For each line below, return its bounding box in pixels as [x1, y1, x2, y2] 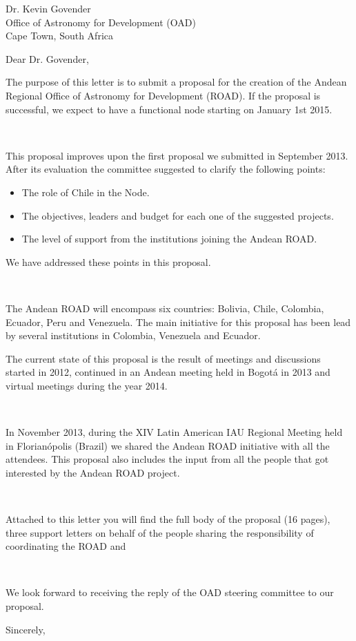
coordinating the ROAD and [6, 539, 126, 553]
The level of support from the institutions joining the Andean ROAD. [21, 231, 317, 246]
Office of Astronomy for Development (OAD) [6, 15, 196, 29]
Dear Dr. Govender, [6, 51, 89, 66]
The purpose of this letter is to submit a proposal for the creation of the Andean [6, 75, 347, 89]
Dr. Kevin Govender [6, 1, 91, 15]
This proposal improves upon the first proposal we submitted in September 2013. [6, 148, 348, 162]
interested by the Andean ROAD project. [6, 465, 180, 479]
